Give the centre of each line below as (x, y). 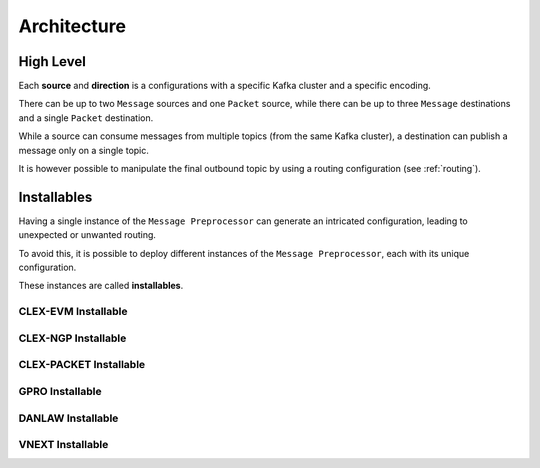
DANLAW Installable (68, 418)
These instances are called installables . (101, 286)
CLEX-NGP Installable (72, 338)
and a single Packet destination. (86, 117)
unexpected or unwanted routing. (87, 235)
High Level (52, 61)
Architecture (72, 26)
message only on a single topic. (84, 150)
